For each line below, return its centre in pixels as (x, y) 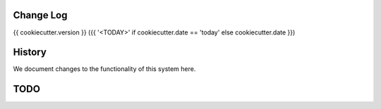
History (30, 52)
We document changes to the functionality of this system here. (104, 69)
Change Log (40, 15)
